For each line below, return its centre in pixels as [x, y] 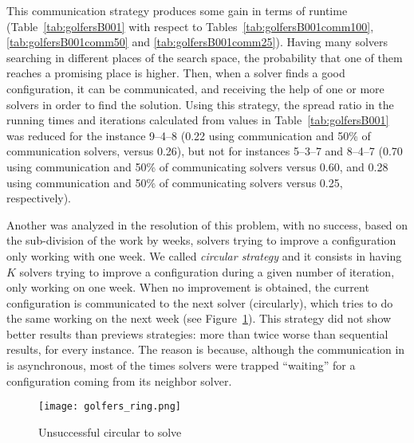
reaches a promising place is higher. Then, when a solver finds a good [176, 73]
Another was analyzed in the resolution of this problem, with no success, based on [207, 224]
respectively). [39, 198]
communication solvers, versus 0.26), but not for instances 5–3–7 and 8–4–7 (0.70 [205, 151]
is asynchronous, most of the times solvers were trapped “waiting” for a [181, 365]
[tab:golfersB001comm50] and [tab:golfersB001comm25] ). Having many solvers [197, 42]
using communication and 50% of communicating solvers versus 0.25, [175, 182]
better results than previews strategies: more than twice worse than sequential [197, 333]
